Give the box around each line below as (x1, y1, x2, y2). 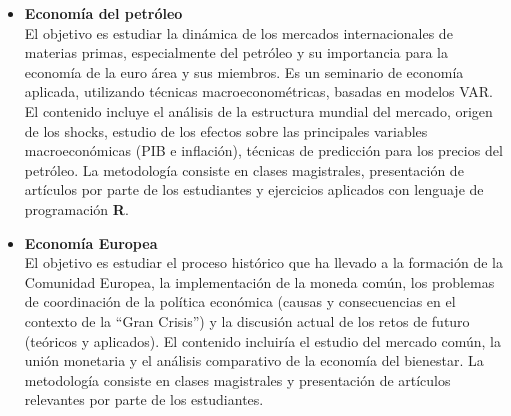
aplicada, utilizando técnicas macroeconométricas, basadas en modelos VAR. (24, 81, 493, 102)
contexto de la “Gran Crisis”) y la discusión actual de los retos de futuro (24, 310, 470, 331)
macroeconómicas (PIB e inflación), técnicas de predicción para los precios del (24, 140, 503, 161)
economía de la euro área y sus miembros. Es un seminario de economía (24, 61, 464, 82)
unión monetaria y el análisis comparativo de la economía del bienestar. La (24, 350, 484, 371)
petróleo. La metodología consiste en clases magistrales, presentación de (24, 159, 464, 180)
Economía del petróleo (24, 3, 183, 23)
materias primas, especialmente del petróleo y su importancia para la (24, 42, 449, 63)
